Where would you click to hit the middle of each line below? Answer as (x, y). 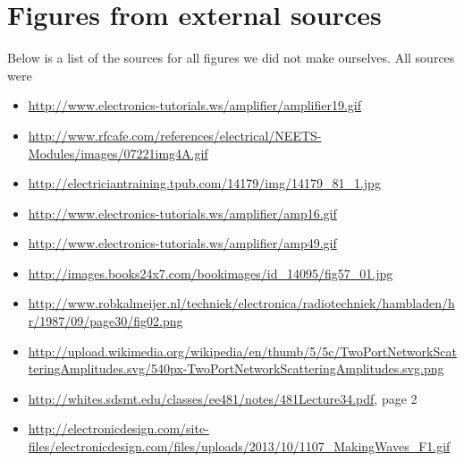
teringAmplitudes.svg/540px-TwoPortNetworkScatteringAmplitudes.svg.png (236, 368)
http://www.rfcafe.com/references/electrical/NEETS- (175, 135)
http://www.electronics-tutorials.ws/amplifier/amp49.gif (182, 243)
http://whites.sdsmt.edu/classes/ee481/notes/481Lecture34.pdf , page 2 (223, 398)
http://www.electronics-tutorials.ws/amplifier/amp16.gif (182, 213)
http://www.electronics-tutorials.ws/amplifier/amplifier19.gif (194, 105)
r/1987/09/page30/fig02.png (105, 321)
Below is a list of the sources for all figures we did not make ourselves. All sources (231, 58)
